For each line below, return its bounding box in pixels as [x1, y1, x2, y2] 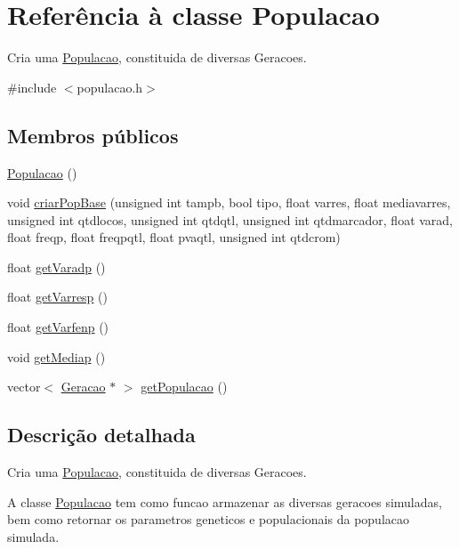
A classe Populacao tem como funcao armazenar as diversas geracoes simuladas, [7, 492, 442, 511]
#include [7, 77, 57, 96]
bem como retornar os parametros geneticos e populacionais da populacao [7, 510, 409, 529]
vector [7, 377, 41, 396]
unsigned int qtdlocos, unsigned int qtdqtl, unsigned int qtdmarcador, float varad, [7, 210, 454, 229]
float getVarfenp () [7, 318, 109, 336]
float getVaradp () [7, 257, 106, 276]
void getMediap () [7, 347, 106, 366]
